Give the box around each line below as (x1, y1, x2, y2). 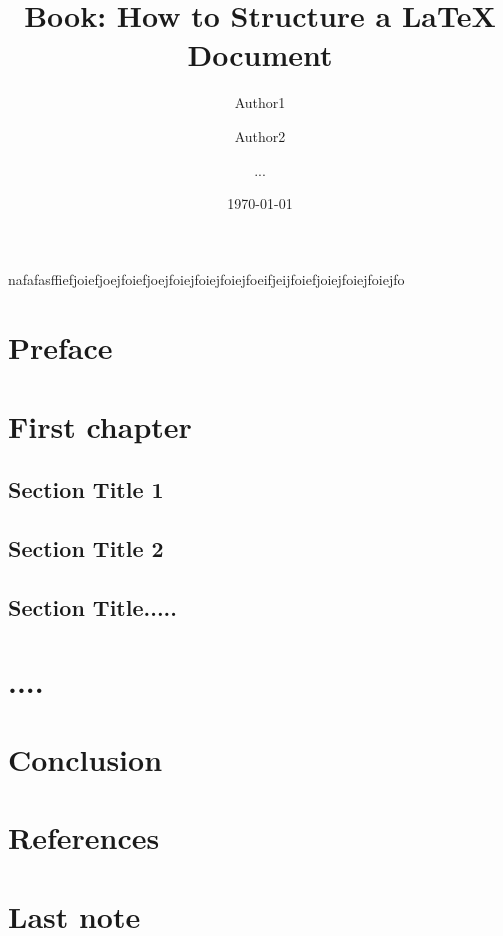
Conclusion (8, 738, 163, 779)
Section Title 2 (8, 533, 164, 564)
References (8, 817, 160, 858)
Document (187, 34, 333, 75)
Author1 (234, 92, 286, 113)
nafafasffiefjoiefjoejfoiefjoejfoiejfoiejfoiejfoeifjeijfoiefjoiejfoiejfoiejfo (8, 268, 405, 289)
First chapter (8, 405, 192, 446)
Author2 (234, 125, 286, 146)
